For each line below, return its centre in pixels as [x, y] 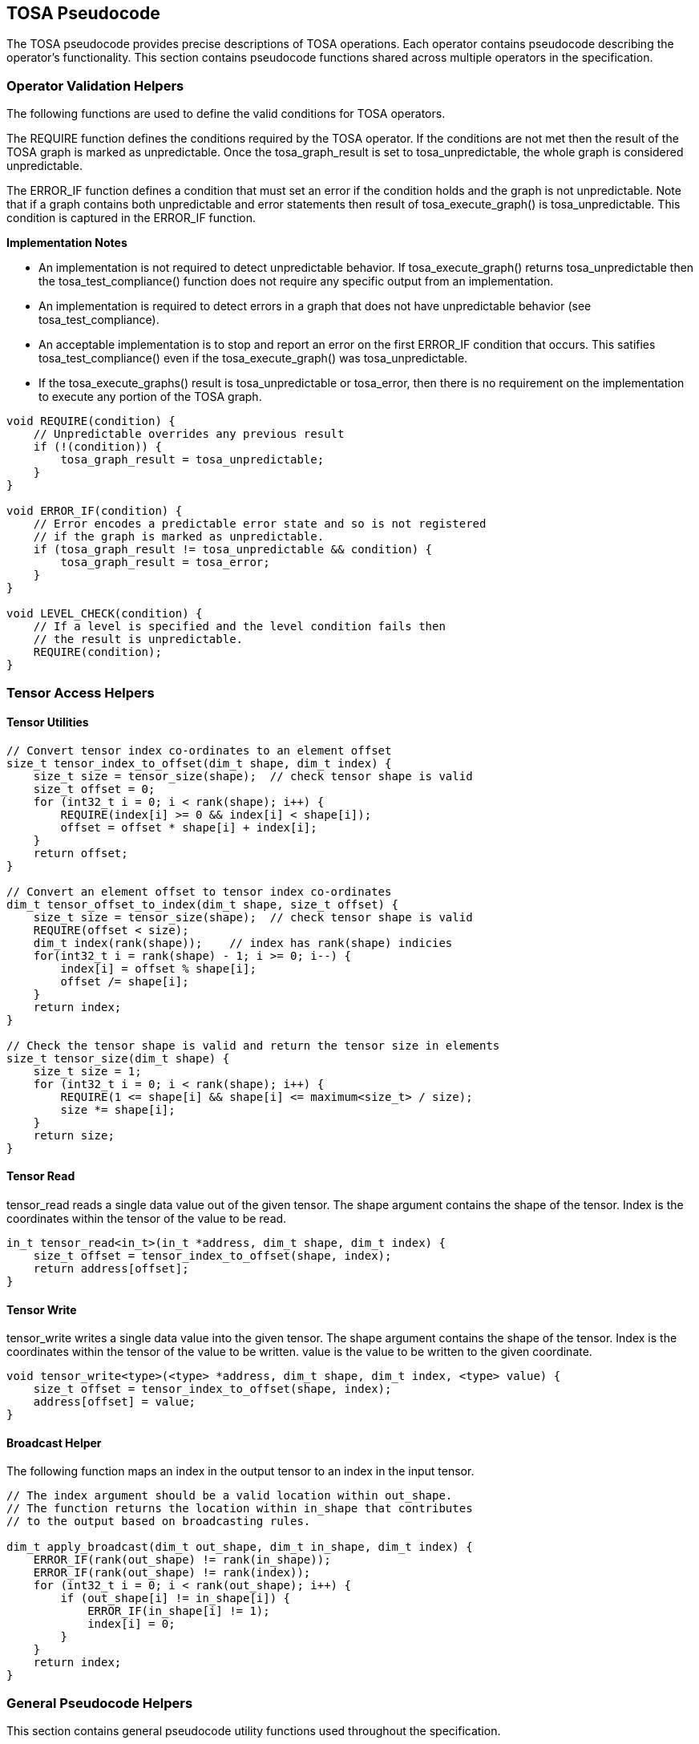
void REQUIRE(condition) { [91, 421]
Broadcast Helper [54, 1443]
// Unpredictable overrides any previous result [189, 434]
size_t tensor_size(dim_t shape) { [118, 1058]
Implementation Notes [67, 243]
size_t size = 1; [87, 1071]
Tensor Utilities [48, 722]
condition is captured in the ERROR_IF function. [131, 218]
